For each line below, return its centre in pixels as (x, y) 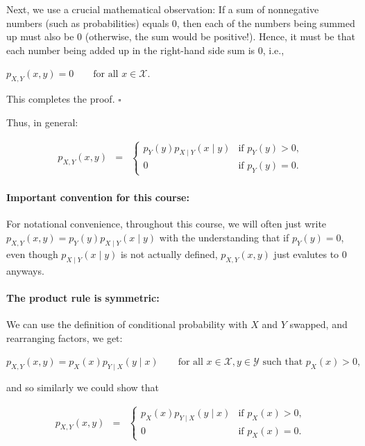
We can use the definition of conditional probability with (127, 324)
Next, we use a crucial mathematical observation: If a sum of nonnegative (163, 9)
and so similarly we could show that (83, 387)
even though (32, 254)
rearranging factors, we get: (65, 337)
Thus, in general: (42, 122)
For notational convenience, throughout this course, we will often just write (167, 224)
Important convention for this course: (98, 197)
